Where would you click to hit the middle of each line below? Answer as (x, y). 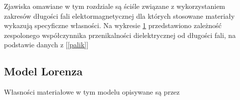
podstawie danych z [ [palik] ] (46, 45)
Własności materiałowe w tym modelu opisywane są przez (92, 92)
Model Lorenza (43, 71)
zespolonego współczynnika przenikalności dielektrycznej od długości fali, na (120, 35)
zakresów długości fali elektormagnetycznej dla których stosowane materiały (120, 16)
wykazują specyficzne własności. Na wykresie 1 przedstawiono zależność (113, 25)
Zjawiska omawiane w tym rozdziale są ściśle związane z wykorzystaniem (115, 6)
